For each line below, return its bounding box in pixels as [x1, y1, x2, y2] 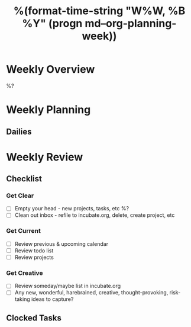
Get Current [6, 227, 41, 235]
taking [14, 296, 31, 303]
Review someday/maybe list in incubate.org [14, 283, 121, 290]
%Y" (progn [22, 17, 83, 30]
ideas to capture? [31, 296, 74, 303]
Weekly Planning [6, 103, 91, 117]
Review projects [14, 254, 54, 261]
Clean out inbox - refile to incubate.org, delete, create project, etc [14, 211, 175, 219]
